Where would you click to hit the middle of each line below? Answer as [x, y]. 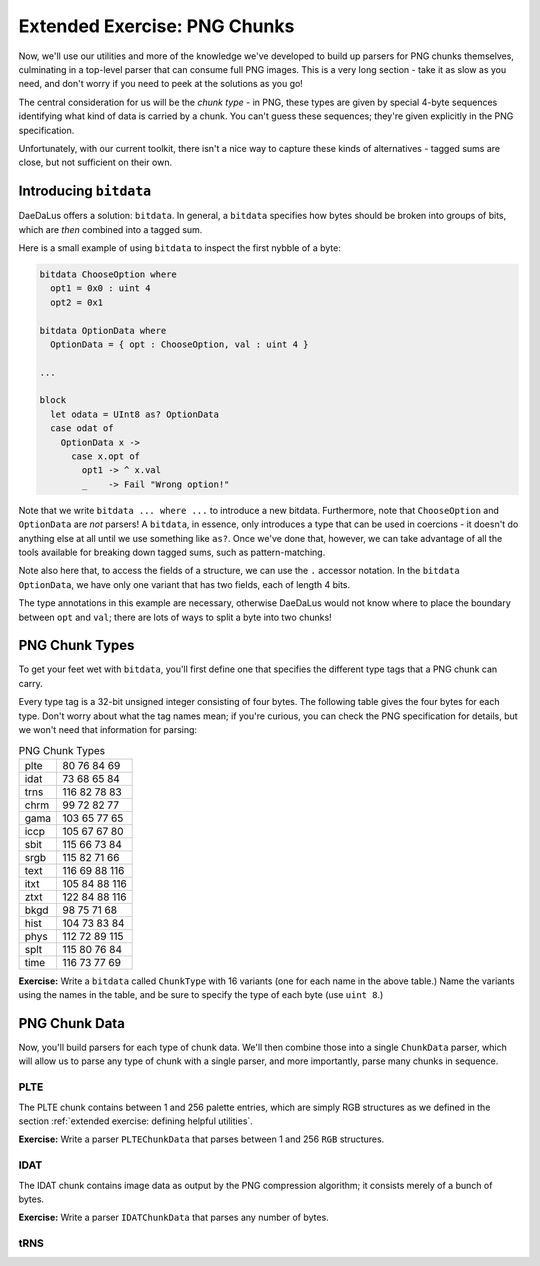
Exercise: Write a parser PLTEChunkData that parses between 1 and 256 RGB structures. [201, 1139]
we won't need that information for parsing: [108, 729]
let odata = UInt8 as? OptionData [135, 414]
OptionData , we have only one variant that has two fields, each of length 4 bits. [184, 584]
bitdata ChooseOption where [108, 274]
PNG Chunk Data [71, 1023]
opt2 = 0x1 [77, 302]
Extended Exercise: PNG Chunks [156, 26]
